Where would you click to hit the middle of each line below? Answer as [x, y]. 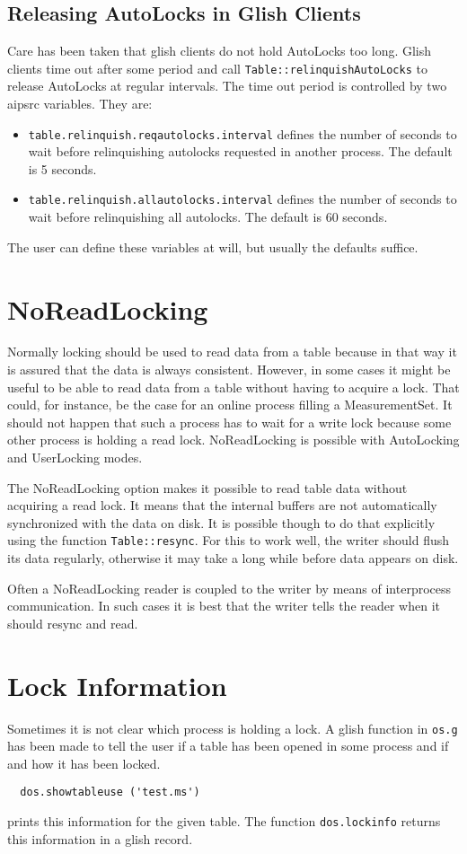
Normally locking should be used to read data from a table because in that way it [232, 352]
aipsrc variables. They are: [80, 104]
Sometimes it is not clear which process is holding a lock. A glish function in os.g [233, 728]
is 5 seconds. [62, 168]
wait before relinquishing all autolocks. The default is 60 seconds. [208, 217]
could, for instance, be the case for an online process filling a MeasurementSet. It [230, 405]
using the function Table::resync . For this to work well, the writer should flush [229, 540]
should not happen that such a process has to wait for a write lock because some [229, 422]
